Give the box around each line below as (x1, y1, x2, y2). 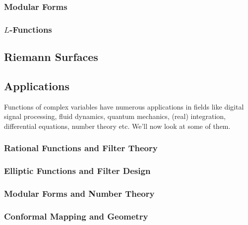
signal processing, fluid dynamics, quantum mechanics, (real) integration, (4, 111, 226, 121)
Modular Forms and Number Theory (4, 187, 155, 200)
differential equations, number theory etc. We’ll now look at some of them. (4, 120, 231, 131)
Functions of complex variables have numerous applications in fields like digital (4, 101, 244, 112)
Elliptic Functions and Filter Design (4, 165, 151, 177)
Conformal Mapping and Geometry (4, 210, 148, 222)
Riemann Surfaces (4, 49, 98, 64)
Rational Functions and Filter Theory (4, 142, 158, 154)
